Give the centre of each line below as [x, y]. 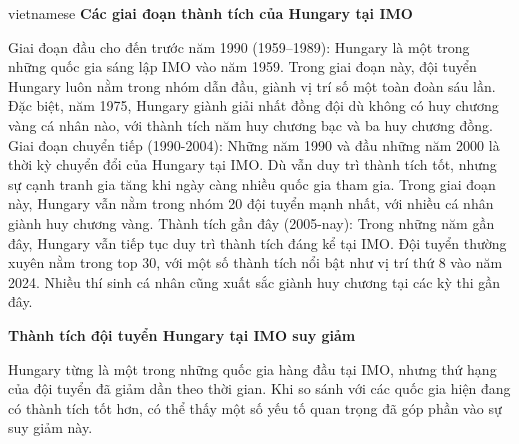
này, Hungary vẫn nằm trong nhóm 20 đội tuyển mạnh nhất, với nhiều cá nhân [251, 203]
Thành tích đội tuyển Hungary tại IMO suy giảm [182, 334]
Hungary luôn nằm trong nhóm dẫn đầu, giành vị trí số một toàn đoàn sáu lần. [252, 85]
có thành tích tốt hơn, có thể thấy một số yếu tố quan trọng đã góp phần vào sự [255, 407]
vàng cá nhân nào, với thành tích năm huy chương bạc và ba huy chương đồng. [250, 124]
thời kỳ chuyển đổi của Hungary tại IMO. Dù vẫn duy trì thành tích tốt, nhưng [252, 164]
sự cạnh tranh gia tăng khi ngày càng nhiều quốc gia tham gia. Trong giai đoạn [252, 183]
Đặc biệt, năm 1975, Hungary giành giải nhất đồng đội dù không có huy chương [253, 105]
